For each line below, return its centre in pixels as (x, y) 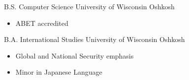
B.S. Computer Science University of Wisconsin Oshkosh (89, 6)
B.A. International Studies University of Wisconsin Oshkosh (94, 39)
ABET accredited (42, 23)
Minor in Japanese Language (59, 72)
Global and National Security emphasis (75, 55)
